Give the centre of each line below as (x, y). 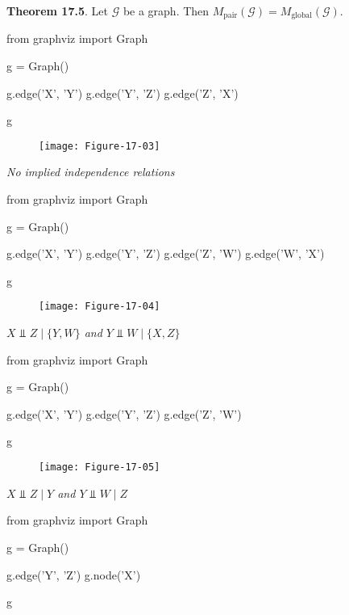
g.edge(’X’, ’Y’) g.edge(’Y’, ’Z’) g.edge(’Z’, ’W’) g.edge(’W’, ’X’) (166, 253)
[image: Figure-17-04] (100, 307)
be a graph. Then (166, 11)
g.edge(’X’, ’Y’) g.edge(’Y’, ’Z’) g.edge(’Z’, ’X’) (123, 93)
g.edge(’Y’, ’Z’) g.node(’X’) (74, 574)
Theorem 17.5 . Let (57, 11)
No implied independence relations (91, 172)
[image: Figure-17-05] (100, 468)
